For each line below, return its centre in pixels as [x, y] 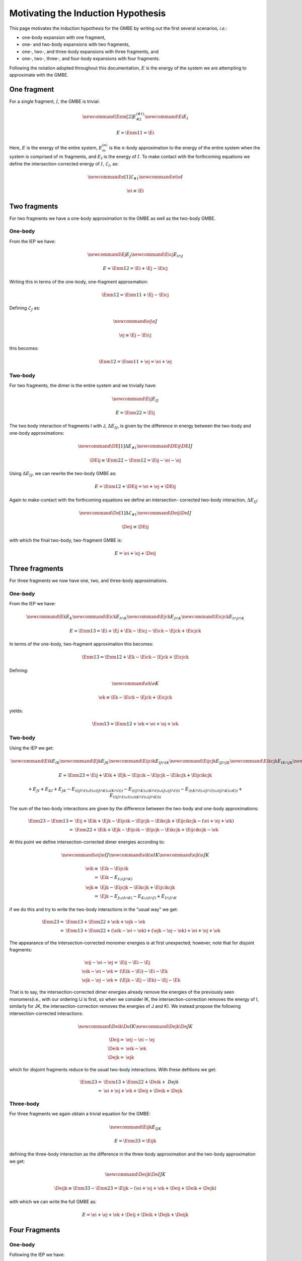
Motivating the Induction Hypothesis [88, 13]
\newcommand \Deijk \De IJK [135, 1174]
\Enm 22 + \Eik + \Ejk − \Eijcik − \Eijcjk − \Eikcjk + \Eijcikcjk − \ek [147, 830]
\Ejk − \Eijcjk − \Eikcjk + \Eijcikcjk [138, 887]
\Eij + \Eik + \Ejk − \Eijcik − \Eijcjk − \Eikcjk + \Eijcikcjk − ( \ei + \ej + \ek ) [154, 821]
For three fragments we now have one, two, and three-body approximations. [89, 581]
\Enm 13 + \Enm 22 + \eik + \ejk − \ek [105, 922]
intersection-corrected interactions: [46, 1013]
